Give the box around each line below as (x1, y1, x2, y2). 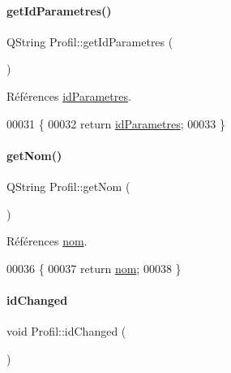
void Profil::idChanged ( (6, 323, 126, 340)
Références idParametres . (6, 87, 131, 104)
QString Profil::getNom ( (6, 177, 130, 194)
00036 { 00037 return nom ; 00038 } (6, 259, 182, 276)
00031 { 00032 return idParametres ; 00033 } (6, 115, 225, 132)
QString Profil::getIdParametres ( (6, 33, 173, 50)
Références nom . (6, 232, 88, 249)
